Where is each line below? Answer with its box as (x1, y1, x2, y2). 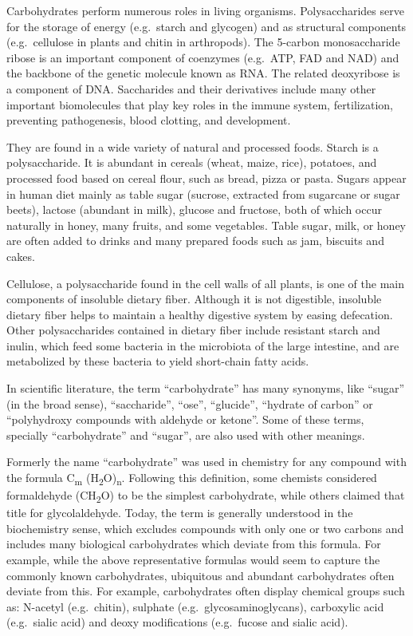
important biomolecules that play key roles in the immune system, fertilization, (6, 96, 393, 113)
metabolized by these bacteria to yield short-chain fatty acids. (6, 353, 309, 369)
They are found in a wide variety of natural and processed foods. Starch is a (6, 138, 379, 155)
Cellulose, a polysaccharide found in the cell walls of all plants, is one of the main (6, 275, 404, 291)
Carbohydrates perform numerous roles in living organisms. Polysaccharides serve (6, 2, 404, 18)
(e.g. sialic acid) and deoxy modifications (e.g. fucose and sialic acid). (6, 614, 348, 630)
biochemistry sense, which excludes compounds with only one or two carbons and (6, 519, 404, 536)
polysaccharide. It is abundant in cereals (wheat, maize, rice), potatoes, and (6, 154, 377, 171)
